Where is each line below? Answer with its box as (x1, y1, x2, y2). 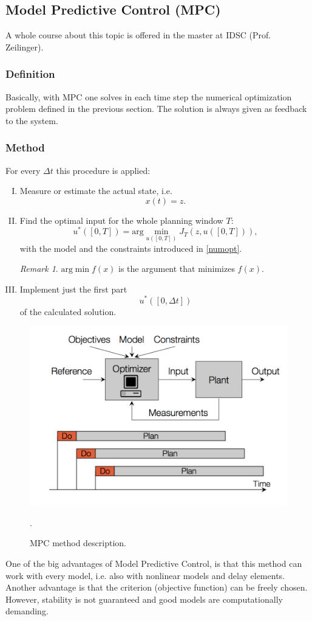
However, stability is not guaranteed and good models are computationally (5, 592, 283, 605)
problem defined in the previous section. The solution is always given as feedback (5, 102, 307, 115)
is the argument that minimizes (118, 262, 235, 275)
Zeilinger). (5, 40, 44, 53)
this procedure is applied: (56, 164, 151, 176)
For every (5, 164, 41, 176)
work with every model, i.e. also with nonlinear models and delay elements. (5, 569, 285, 581)
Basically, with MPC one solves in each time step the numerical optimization (5, 90, 292, 103)
